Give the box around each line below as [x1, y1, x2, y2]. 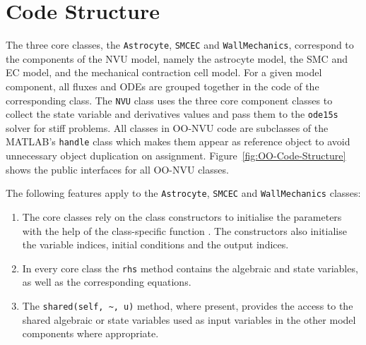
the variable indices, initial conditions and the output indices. [22, 237, 289, 252]
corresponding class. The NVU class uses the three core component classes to [6, 92, 333, 107]
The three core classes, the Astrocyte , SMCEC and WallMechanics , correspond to [6, 37, 354, 52]
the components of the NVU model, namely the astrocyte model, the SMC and [6, 51, 348, 66]
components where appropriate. [22, 326, 159, 341]
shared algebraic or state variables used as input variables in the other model [22, 312, 356, 327]
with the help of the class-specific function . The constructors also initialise [22, 223, 347, 238]
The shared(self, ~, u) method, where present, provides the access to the [22, 298, 353, 313]
